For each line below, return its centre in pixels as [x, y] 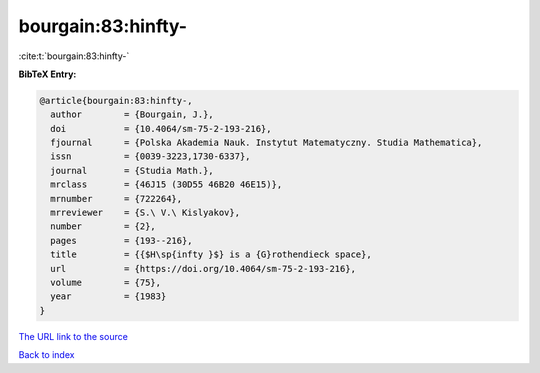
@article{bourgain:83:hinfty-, [116, 100]
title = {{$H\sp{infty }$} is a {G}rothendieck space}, [211, 254]
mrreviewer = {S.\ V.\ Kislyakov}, [145, 213]
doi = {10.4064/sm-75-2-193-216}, [161, 128]
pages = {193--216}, [122, 240]
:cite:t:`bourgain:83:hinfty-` [74, 56]
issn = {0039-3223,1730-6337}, [150, 156]
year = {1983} [108, 296]
